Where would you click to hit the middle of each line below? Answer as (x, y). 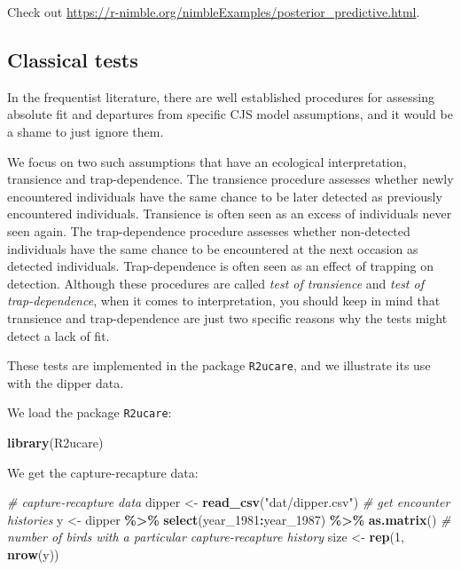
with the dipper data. (66, 382)
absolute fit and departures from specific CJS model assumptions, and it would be (230, 114)
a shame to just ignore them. (86, 131)
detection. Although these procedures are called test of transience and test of (215, 283)
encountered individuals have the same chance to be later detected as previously (225, 196)
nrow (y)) (33, 554)
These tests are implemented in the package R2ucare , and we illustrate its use (219, 365)
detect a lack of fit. (59, 335)
